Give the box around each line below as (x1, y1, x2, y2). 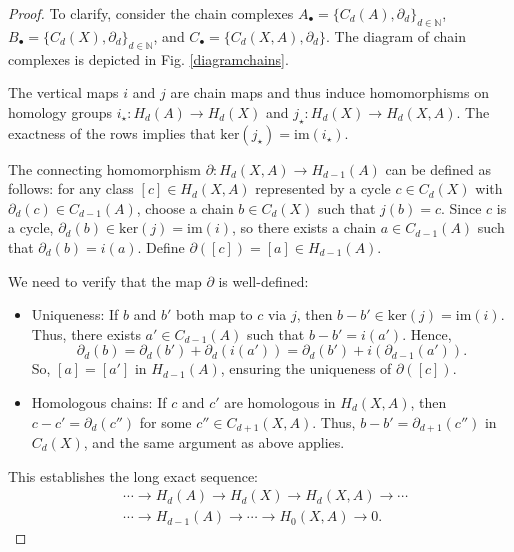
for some (139, 411, 192, 432)
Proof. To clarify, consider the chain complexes (8, 3, 294, 23)
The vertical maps (8, 82, 119, 103)
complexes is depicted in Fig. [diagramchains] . (8, 48, 289, 69)
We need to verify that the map (8, 270, 202, 291)
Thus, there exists (31, 323, 141, 344)
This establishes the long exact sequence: (8, 465, 259, 486)
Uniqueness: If (31, 304, 119, 325)
